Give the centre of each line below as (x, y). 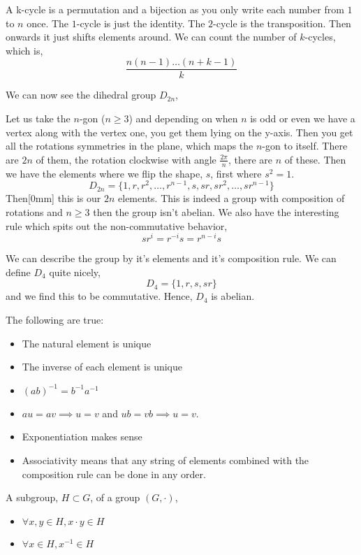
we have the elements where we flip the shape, (104, 173)
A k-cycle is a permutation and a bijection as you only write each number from (175, 9)
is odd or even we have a (303, 118)
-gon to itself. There (305, 146)
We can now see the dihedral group (81, 95)
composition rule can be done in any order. (114, 474)
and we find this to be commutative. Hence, (99, 296)
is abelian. (233, 296)
